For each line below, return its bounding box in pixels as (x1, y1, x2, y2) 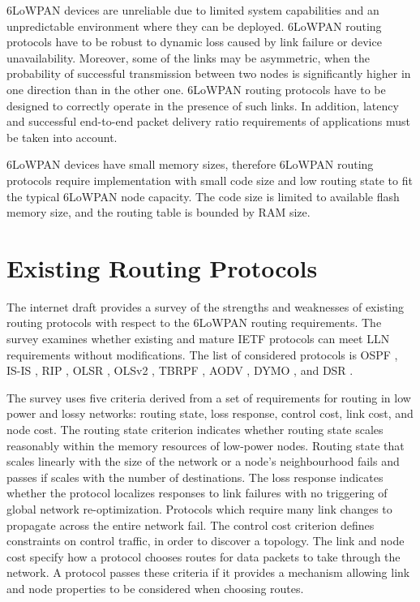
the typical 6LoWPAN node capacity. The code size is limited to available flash (6, 187, 400, 204)
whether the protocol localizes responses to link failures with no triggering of (6, 484, 388, 501)
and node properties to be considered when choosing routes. (6, 579, 304, 596)
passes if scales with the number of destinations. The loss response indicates (6, 468, 384, 485)
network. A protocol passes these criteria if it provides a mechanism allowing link (6, 564, 410, 581)
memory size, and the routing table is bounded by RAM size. (6, 204, 311, 221)
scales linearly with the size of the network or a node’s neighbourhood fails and (6, 453, 400, 470)
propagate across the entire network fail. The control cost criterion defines (6, 516, 375, 533)
